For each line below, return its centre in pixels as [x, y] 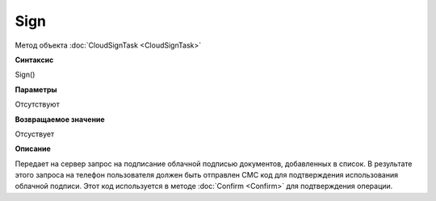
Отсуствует [35, 134]
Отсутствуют [37, 104]
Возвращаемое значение [60, 119]
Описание [33, 149]
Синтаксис [34, 60]
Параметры [36, 90]
